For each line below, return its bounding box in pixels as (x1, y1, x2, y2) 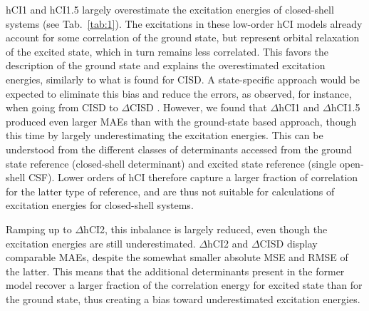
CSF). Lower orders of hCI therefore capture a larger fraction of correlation (28, 170, 358, 185)
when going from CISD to (6, 100, 118, 115)
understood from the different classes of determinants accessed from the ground (6, 141, 353, 156)
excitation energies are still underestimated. (6, 235, 196, 250)
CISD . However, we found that (130, 100, 267, 115)
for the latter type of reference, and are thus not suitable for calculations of (6, 183, 335, 198)
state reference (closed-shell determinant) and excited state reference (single (6, 155, 337, 170)
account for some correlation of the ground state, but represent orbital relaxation (6, 30, 360, 45)
